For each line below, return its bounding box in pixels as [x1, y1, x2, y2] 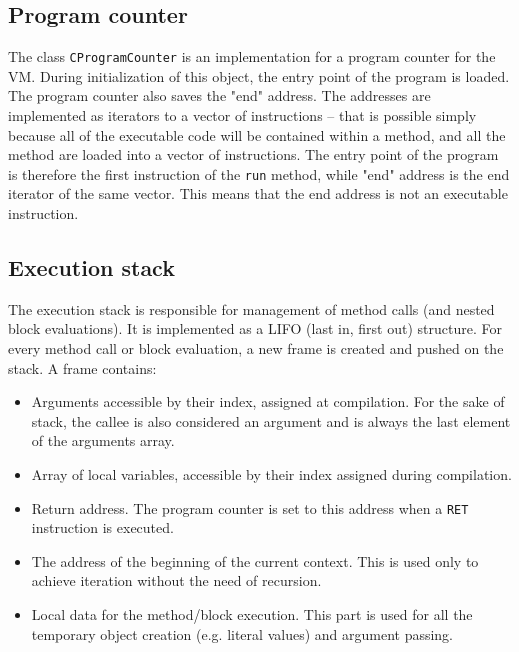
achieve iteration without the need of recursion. [31, 570, 322, 591]
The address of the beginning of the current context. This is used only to [31, 550, 479, 571]
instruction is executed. [31, 517, 174, 538]
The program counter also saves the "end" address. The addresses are [8, 85, 431, 106]
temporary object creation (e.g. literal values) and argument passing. [31, 623, 454, 644]
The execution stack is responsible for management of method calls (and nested [8, 298, 495, 319]
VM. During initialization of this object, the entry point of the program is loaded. [8, 65, 510, 86]
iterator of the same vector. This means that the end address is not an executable [8, 183, 508, 204]
